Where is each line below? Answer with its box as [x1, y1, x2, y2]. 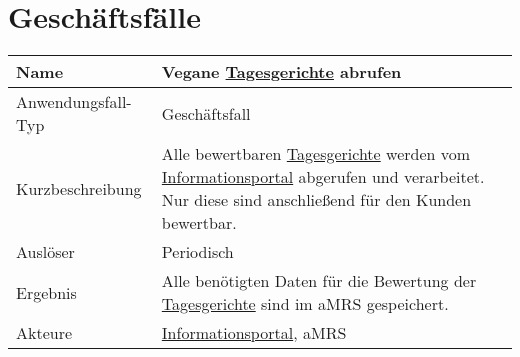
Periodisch [161, 240, 234, 264]
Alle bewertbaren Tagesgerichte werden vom [161, 142, 471, 166]
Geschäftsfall [161, 101, 251, 125]
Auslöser [16, 240, 75, 264]
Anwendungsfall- [16, 90, 132, 114]
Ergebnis [16, 280, 77, 304]
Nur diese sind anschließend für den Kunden [161, 188, 472, 212]
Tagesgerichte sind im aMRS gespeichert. [161, 292, 449, 316]
